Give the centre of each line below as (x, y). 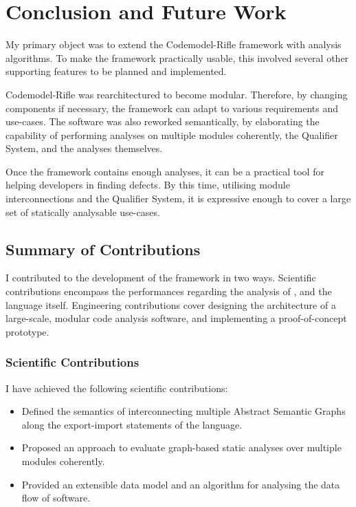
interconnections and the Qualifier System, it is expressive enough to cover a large (178, 198)
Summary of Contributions (103, 249)
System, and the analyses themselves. (84, 148)
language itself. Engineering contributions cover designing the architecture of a (171, 304)
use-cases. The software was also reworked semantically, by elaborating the (163, 121)
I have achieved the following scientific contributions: (117, 388)
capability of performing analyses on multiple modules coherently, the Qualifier (172, 134)
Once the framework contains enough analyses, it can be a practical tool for (165, 171)
